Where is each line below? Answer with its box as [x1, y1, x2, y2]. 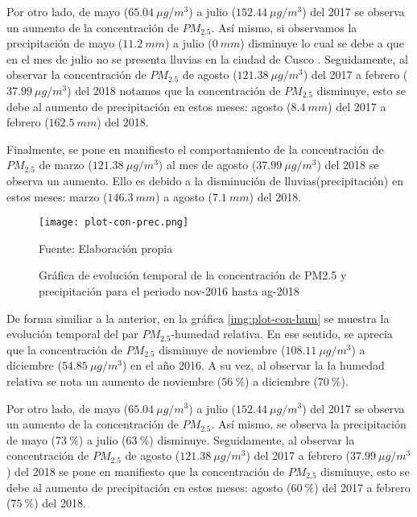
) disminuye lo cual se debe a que [240, 35, 404, 52]
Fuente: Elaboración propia [39, 239, 173, 256]
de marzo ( [39, 156, 93, 173]
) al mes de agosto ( [158, 156, 257, 173]
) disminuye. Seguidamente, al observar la [149, 431, 355, 448]
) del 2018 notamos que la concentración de [67, 81, 281, 98]
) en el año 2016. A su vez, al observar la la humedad [122, 357, 385, 374]
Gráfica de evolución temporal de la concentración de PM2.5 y [39, 267, 347, 283]
